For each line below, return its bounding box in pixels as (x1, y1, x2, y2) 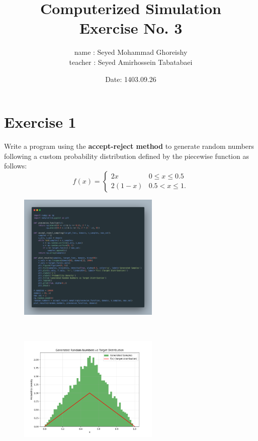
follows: (4, 160, 27, 171)
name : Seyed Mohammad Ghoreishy (74, 47, 188, 57)
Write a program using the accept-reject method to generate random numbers (4, 141, 254, 151)
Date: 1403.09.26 (105, 73, 156, 84)
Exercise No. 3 (79, 18, 183, 38)
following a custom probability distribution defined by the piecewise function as (4, 150, 249, 161)
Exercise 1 (4, 112, 76, 132)
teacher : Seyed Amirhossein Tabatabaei (69, 56, 193, 67)
